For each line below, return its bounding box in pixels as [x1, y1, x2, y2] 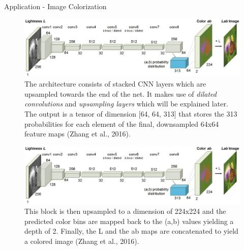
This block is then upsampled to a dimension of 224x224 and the [24, 206, 226, 216]
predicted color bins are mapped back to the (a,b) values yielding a [24, 215, 234, 226]
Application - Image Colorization [4, 1, 107, 11]
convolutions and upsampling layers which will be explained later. [24, 98, 228, 109]
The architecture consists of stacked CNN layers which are [24, 78, 206, 89]
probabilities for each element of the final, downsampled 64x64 [24, 118, 219, 129]
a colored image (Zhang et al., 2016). [24, 236, 139, 246]
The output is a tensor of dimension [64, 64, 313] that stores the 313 [24, 108, 237, 119]
